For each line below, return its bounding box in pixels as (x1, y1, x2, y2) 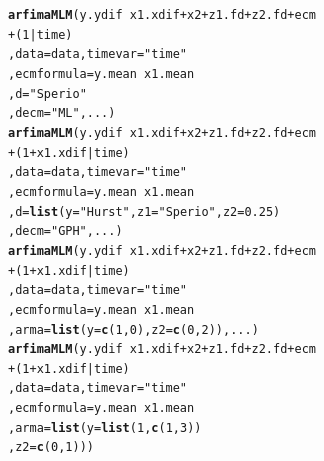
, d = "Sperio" (8, 86, 87, 101)
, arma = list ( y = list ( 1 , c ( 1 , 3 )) (8, 420, 202, 435)
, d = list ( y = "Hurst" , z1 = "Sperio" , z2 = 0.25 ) (8, 204, 281, 219)
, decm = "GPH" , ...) (8, 224, 123, 239)
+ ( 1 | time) (8, 27, 73, 42)
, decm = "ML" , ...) (8, 106, 116, 121)
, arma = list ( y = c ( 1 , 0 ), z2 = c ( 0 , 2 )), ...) (8, 322, 259, 337)
